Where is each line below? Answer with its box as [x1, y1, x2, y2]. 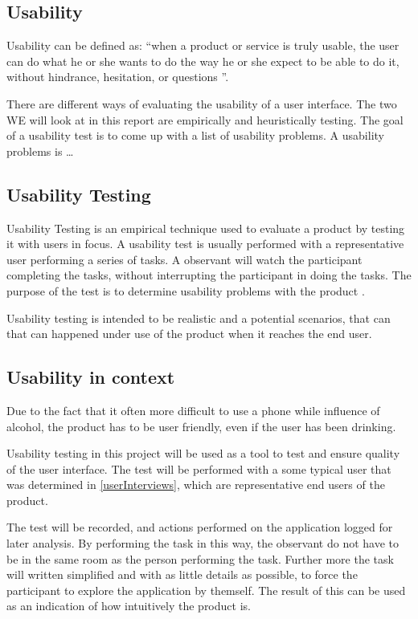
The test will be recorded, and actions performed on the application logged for [6, 519, 393, 536]
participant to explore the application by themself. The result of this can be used [6, 581, 406, 598]
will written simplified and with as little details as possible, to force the [6, 566, 358, 583]
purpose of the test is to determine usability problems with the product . [6, 282, 365, 299]
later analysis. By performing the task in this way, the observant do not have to [6, 535, 400, 552]
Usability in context [6, 364, 175, 389]
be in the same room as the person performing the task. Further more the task [6, 550, 394, 567]
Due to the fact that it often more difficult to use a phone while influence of [6, 401, 380, 418]
